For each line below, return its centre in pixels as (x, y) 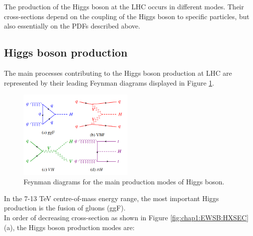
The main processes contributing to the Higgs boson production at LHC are (118, 73)
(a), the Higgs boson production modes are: (69, 227)
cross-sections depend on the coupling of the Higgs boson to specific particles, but (127, 16)
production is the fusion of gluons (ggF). (65, 208)
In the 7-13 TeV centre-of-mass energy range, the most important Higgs (112, 198)
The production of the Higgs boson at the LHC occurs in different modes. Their (124, 6)
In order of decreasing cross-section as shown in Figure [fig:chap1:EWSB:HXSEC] (126, 218)
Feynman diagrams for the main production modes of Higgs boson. (124, 182)
